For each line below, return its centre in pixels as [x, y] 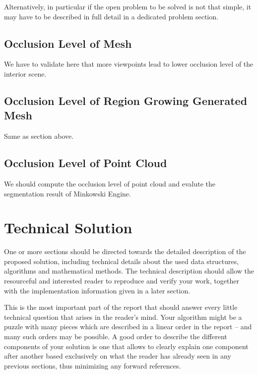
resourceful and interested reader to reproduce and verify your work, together [122, 281]
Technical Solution [68, 228]
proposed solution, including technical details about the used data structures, [122, 261]
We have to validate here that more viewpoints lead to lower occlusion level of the [129, 64]
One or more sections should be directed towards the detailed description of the [125, 251]
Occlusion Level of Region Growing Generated [126, 100]
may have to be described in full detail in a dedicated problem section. [111, 16]
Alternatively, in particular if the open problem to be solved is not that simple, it [128, 6]
